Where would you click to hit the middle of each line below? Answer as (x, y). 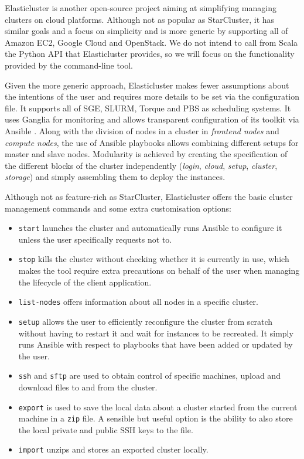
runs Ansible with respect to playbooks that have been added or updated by (156, 344)
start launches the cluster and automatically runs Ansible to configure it (150, 228)
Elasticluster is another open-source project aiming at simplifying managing (141, 8)
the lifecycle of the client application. (85, 282)
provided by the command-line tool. (69, 65)
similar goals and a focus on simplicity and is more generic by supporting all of (146, 31)
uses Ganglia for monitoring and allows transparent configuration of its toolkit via (152, 119)
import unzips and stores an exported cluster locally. (113, 449)
